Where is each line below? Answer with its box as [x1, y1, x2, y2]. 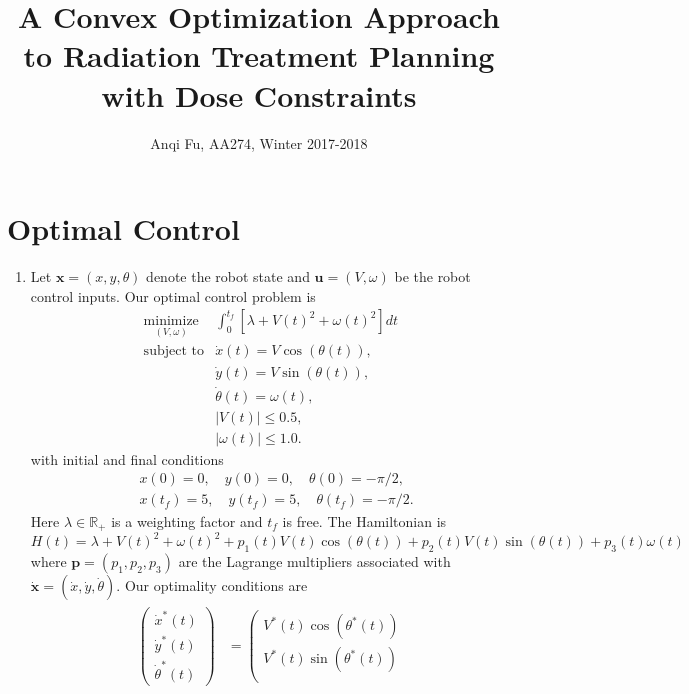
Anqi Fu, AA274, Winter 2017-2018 [150, 132, 368, 153]
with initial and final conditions [30, 448, 224, 469]
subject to [143, 344, 204, 359]
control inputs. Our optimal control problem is [30, 285, 316, 306]
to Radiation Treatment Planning [23, 35, 495, 76]
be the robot [394, 266, 471, 287]
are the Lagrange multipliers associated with [178, 551, 451, 572]
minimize [143, 314, 199, 329]
